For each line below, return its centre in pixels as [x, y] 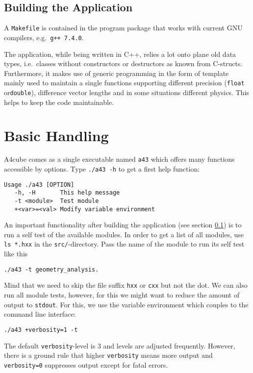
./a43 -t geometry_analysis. [51, 269]
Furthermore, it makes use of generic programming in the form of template [116, 73]
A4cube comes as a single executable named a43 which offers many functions [119, 159]
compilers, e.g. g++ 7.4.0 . [44, 37]
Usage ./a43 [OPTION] [39, 185]
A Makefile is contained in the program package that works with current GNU [123, 28]
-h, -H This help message [67, 193]
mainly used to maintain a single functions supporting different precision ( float [124, 83]
